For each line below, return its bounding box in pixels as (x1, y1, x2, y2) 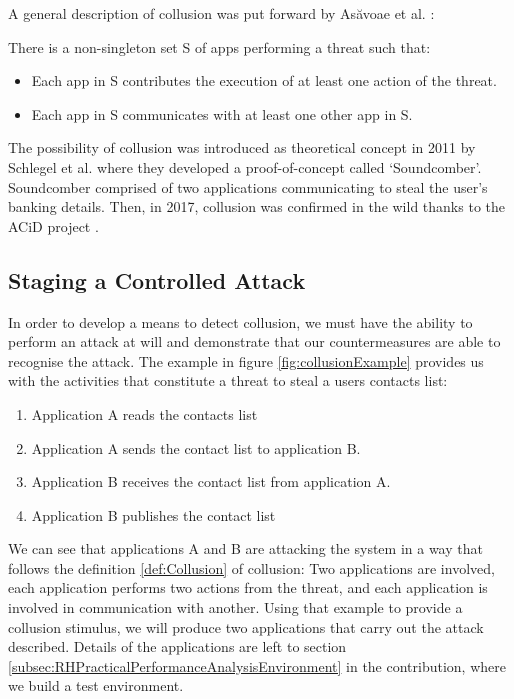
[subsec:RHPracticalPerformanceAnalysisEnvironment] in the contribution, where (8, 655, 506, 676)
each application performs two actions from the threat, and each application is (8, 577, 488, 598)
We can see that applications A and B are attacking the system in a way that (8, 538, 483, 559)
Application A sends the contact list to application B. (31, 437, 361, 458)
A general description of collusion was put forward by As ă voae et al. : (8, 3, 435, 23)
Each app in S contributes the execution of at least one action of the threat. (31, 70, 497, 91)
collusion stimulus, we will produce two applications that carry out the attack (8, 616, 484, 637)
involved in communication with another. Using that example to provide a (8, 597, 463, 618)
